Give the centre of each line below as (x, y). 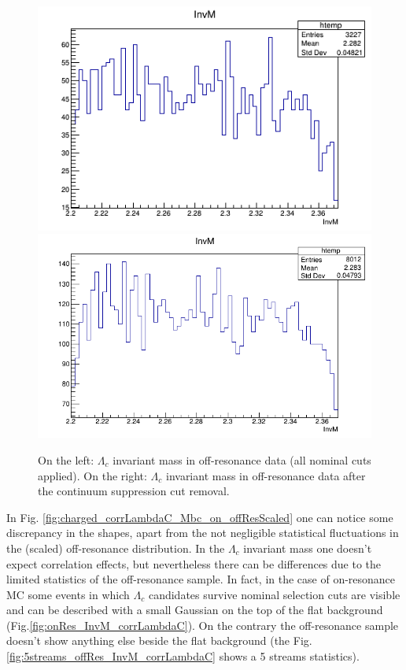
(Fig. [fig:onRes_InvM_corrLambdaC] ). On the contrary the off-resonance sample (203, 625)
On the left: (66, 459)
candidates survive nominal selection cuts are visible (274, 594)
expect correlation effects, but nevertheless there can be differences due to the (194, 563)
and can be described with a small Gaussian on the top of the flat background (195, 610)
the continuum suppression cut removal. (134, 491)
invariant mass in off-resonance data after (266, 475)
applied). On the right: (92, 475)
